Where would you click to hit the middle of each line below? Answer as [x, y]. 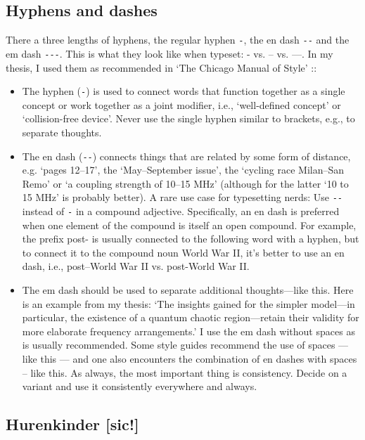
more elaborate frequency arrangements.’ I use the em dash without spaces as [188, 331]
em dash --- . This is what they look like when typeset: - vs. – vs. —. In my [169, 53]
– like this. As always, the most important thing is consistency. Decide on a [185, 372]
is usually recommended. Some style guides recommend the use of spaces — [185, 345]
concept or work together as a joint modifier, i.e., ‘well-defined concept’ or [181, 104]
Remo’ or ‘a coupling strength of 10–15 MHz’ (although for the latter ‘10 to [185, 183]
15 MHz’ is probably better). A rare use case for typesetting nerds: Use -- [182, 197]
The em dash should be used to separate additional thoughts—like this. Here [188, 290]
